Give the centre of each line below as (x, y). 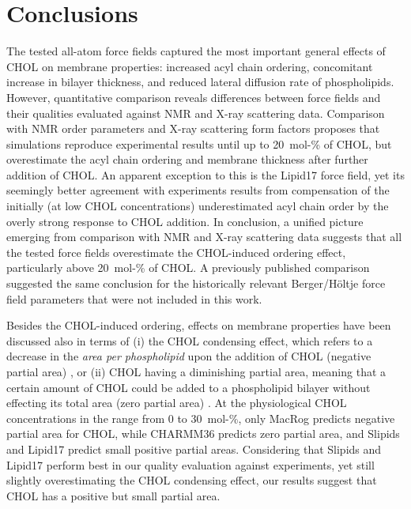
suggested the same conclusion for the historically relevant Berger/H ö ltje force (196, 283)
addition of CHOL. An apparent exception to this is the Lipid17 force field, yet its (205, 174)
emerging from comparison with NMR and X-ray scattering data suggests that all (204, 237)
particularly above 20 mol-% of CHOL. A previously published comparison (188, 268)
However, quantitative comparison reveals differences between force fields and (194, 97)
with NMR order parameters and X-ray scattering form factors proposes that (193, 128)
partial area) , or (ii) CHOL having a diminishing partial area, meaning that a (196, 371)
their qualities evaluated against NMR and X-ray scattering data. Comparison (196, 113)
